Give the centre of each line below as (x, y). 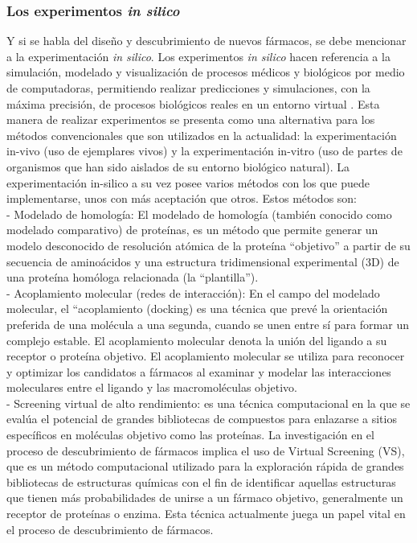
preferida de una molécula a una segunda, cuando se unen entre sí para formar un (208, 324)
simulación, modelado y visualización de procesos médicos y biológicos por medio (206, 72)
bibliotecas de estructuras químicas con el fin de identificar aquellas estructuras (201, 481)
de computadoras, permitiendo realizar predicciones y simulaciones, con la (188, 88)
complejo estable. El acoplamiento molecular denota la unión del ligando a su (197, 340)
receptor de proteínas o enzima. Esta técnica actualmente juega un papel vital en (206, 514)
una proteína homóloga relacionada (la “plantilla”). (133, 277)
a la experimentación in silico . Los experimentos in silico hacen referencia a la (198, 56)
